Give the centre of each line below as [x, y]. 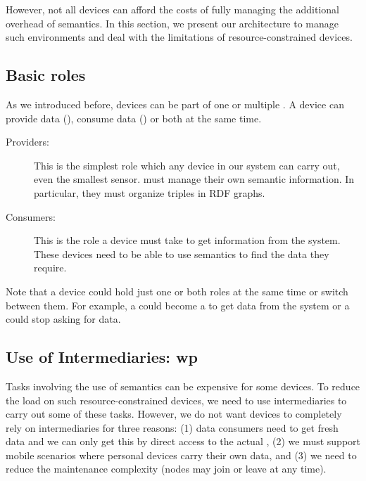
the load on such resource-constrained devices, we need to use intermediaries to [176, 400]
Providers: [27, 142]
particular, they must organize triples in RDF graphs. [150, 192]
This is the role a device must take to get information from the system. [187, 240]
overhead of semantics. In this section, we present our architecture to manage [172, 23]
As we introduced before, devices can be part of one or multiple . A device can [175, 104]
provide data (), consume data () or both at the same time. [134, 118]
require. [50, 268]
